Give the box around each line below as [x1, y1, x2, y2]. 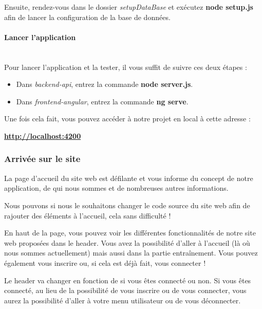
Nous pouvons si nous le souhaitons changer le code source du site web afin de [4, 199, 250, 210]
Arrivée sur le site [4, 152, 81, 165]
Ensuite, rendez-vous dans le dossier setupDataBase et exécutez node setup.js [4, 2, 253, 12]
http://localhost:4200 [4, 130, 81, 141]
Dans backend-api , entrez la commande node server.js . [16, 79, 193, 89]
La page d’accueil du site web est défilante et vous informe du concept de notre [4, 172, 253, 183]
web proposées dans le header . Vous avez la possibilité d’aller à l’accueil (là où [4, 237, 250, 248]
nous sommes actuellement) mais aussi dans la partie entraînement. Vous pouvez [4, 247, 258, 258]
